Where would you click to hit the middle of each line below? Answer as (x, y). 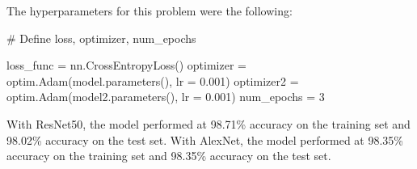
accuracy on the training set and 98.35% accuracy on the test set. (169, 156)
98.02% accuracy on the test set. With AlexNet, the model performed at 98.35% (205, 139)
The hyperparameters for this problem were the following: (150, 11)
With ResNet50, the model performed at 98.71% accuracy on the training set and (208, 123)
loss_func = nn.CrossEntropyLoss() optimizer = (126, 65)
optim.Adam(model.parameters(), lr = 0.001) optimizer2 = (153, 80)
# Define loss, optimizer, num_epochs (101, 38)
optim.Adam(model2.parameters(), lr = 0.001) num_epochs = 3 (166, 97)
